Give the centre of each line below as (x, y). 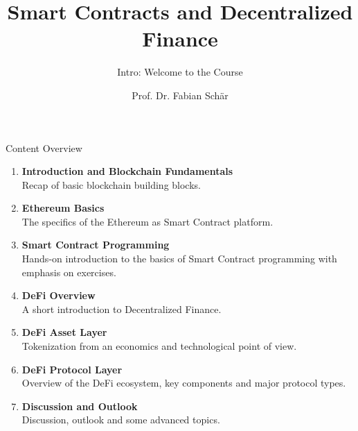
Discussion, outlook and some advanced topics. (121, 420)
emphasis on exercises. (69, 272)
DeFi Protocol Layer (72, 369)
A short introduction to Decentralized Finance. (122, 309)
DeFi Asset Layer (64, 332)
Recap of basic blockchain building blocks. (111, 184)
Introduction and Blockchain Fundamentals (127, 171)
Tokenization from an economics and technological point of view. (159, 346)
